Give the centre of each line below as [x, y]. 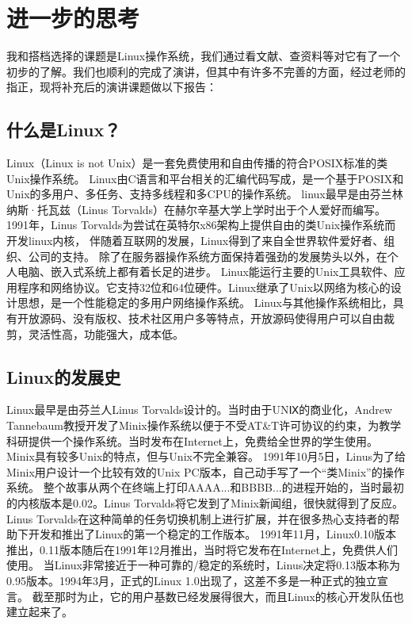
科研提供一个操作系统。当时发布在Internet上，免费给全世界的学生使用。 [193, 440]
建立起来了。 [40, 612]
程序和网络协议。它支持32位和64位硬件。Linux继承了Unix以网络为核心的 [204, 287]
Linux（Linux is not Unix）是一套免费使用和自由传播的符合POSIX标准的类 [197, 163]
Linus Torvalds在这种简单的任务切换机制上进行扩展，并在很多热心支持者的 [198, 518]
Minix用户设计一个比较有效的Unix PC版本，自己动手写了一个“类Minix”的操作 [206, 471]
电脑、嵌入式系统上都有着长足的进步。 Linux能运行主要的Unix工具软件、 [206, 272]
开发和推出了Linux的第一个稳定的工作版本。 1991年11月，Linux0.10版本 [212, 534]
